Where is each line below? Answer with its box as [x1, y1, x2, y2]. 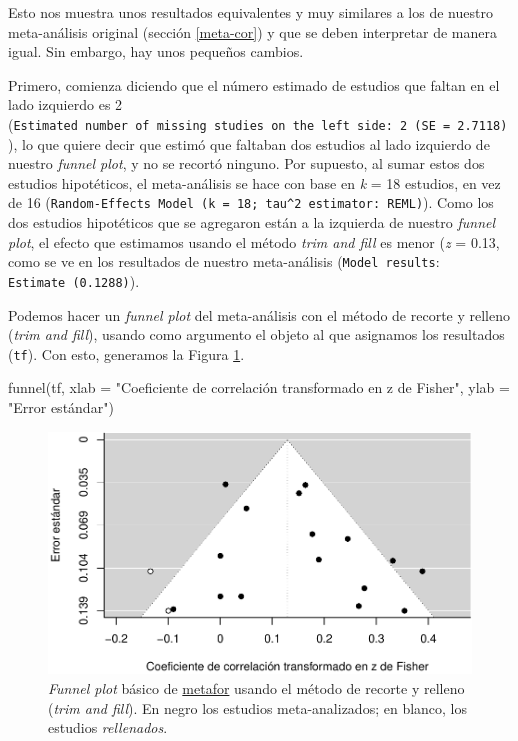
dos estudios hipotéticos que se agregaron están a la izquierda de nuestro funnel [8, 212, 496, 233]
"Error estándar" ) [8, 397, 114, 417]
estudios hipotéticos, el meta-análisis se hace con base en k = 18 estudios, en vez [8, 172, 501, 193]
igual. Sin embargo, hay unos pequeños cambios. [8, 41, 304, 62]
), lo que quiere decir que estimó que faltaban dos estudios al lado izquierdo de [8, 133, 490, 154]
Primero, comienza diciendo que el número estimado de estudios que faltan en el [8, 74, 500, 95]
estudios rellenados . [48, 717, 168, 738]
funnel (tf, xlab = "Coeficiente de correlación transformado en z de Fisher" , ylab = [8, 377, 510, 398]
